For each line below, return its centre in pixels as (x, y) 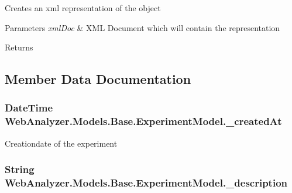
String (20, 169)
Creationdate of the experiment (61, 143)
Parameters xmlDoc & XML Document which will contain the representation (142, 27)
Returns (19, 47)
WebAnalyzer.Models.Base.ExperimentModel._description (146, 183)
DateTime (29, 108)
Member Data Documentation (98, 79)
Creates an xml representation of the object (83, 8)
